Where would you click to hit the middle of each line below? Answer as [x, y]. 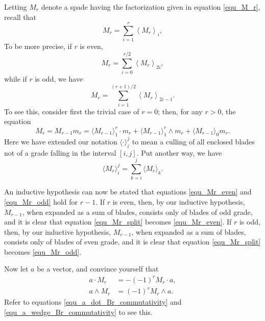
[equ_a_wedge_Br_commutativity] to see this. [78, 312]
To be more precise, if [38, 46]
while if [16, 79]
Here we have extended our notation [61, 141]
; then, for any [180, 111]
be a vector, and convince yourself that [98, 269]
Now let [16, 269]
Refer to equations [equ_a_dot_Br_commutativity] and [93, 302]
